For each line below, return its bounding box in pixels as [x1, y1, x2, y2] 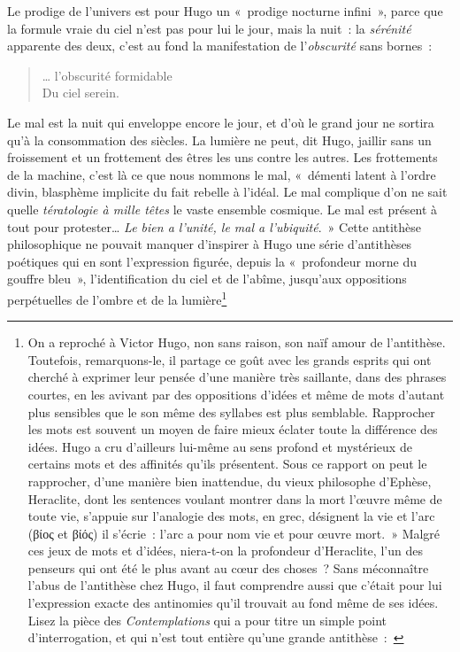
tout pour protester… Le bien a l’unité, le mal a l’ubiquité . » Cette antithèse [7, 217, 422, 236]
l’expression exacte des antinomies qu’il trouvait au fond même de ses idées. [27, 594, 439, 612]
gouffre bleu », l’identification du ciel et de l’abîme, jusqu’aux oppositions [7, 269, 407, 288]
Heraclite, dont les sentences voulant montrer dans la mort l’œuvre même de [27, 489, 442, 508]
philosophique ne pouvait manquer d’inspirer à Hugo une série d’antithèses [7, 235, 412, 253]
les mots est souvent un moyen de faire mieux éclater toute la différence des [27, 420, 438, 439]
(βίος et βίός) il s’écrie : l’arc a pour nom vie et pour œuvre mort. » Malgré [27, 524, 441, 542]
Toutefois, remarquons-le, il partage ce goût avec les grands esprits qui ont [27, 350, 432, 369]
